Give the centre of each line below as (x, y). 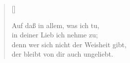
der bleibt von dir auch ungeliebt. (62, 54)
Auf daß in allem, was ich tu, (55, 25)
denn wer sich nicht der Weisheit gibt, (69, 44)
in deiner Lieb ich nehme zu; (55, 35)
